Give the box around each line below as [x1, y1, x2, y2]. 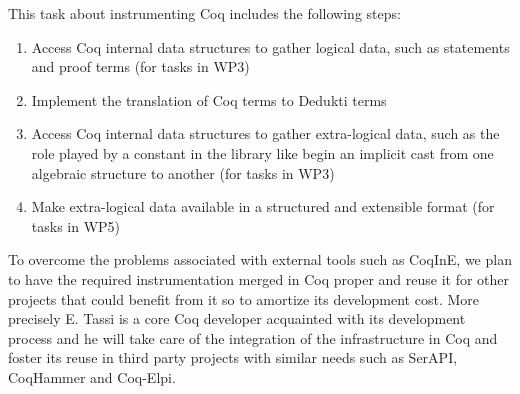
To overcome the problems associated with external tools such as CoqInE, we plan [8, 249, 512, 270]
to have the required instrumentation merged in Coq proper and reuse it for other [8, 268, 510, 289]
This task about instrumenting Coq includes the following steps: [8, 3, 401, 23]
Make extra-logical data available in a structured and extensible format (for [31, 196, 495, 217]
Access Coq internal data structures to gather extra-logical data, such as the [31, 123, 500, 144]
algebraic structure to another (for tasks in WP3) [31, 162, 335, 183]
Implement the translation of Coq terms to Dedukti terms [31, 89, 387, 110]
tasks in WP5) [31, 215, 121, 236]
